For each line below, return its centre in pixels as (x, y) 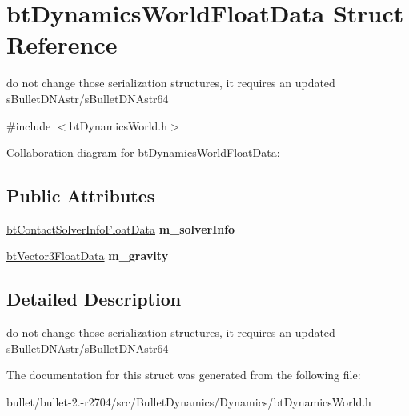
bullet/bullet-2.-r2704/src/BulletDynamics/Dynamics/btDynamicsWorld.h (189, 402)
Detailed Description (94, 299)
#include (29, 125)
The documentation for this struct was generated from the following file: (184, 375)
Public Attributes (81, 196)
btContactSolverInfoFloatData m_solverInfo (121, 228)
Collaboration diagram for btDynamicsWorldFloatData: (143, 152)
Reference (62, 44)
